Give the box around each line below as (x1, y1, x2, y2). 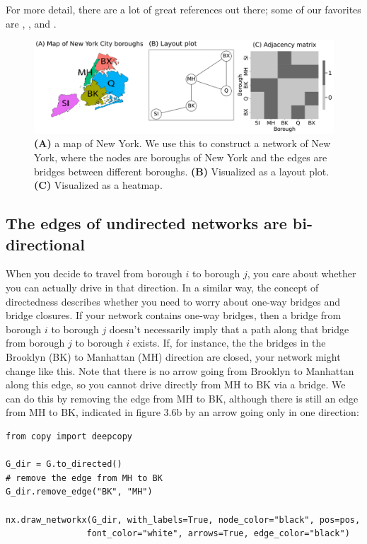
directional (6, 233, 85, 255)
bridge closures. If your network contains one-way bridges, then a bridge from (6, 308, 342, 323)
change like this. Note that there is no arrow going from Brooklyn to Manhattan (6, 363, 354, 378)
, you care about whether (247, 266, 356, 281)
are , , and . (6, 16, 57, 30)
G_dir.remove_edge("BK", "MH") (6, 487, 153, 497)
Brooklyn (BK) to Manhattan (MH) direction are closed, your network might (6, 349, 341, 364)
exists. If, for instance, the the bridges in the (132, 335, 326, 350)
